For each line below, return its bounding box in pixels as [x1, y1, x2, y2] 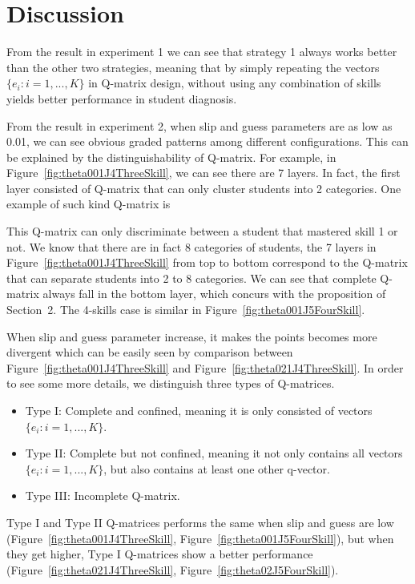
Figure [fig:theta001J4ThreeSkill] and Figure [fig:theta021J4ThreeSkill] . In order [6, 359, 404, 376]
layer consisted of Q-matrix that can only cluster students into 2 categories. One [6, 179, 401, 196]
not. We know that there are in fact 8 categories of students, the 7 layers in [6, 238, 377, 255]
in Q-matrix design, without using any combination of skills [88, 75, 381, 91]
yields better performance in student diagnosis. [6, 90, 237, 107]
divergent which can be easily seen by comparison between [6, 344, 293, 360]
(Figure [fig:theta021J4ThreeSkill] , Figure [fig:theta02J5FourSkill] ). [6, 561, 339, 578]
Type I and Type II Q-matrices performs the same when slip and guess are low [6, 514, 394, 530]
